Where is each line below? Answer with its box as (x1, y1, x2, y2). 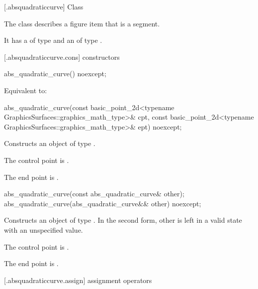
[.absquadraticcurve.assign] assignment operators (4, 275, 152, 285)
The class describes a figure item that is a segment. (4, 18, 160, 28)
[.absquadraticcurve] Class (4, 1, 84, 11)
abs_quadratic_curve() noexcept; (4, 68, 106, 79)
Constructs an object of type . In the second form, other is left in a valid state (4, 215, 242, 225)
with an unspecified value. (4, 224, 83, 235)
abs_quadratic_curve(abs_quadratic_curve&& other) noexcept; (4, 198, 201, 208)
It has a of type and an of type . (4, 35, 102, 45)
